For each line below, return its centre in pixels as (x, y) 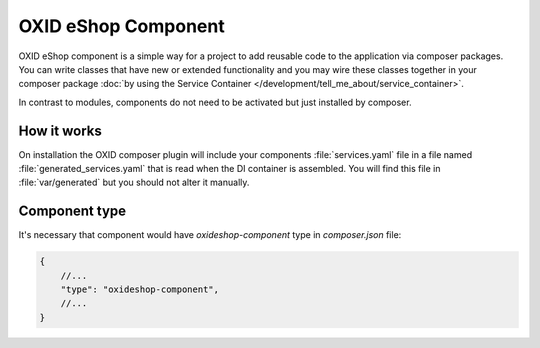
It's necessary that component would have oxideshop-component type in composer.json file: (210, 235)
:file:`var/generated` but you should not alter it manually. (134, 182)
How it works (60, 130)
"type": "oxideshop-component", (140, 289)
